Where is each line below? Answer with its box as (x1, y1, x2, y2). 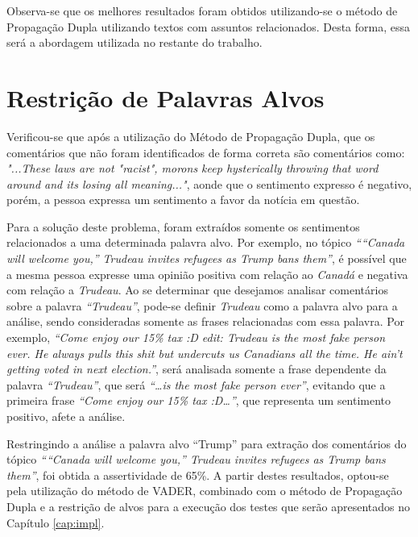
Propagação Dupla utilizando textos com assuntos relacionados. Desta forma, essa (6, 18, 411, 35)
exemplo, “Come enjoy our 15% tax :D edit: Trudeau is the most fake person (6, 329, 386, 346)
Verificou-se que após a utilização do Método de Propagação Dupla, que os (6, 127, 375, 144)
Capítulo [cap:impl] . (6, 514, 105, 531)
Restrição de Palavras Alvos (6, 81, 325, 114)
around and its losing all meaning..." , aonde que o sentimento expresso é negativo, (6, 175, 412, 192)
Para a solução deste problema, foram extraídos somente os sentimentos (6, 218, 360, 235)
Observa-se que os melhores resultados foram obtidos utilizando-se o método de (6, 2, 398, 19)
